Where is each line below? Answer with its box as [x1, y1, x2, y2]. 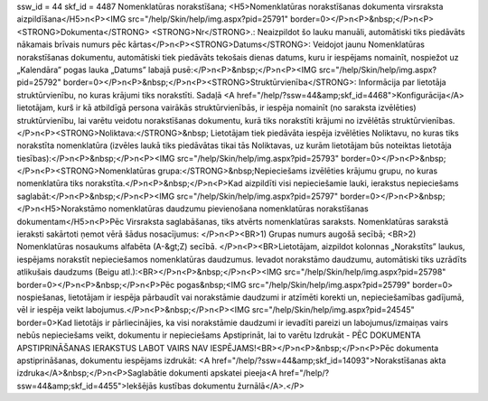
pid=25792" [16, 77, 62, 88]
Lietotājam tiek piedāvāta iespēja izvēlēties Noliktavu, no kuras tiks [211, 127, 460, 138]
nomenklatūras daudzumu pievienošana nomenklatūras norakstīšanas [108, 203, 370, 214]
